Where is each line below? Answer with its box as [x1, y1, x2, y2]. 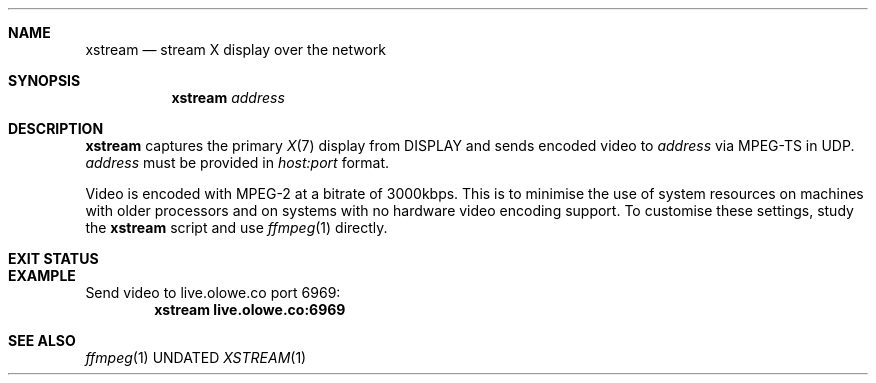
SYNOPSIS [8, 72, 81, 89]
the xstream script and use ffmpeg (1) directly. [85, 219, 388, 236]
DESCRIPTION [8, 120, 104, 137]
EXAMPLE [8, 267, 76, 284]
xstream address [171, 89, 285, 106]
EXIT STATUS [8, 250, 99, 267]
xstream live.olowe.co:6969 [154, 301, 346, 318]
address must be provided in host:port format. [85, 154, 390, 171]
